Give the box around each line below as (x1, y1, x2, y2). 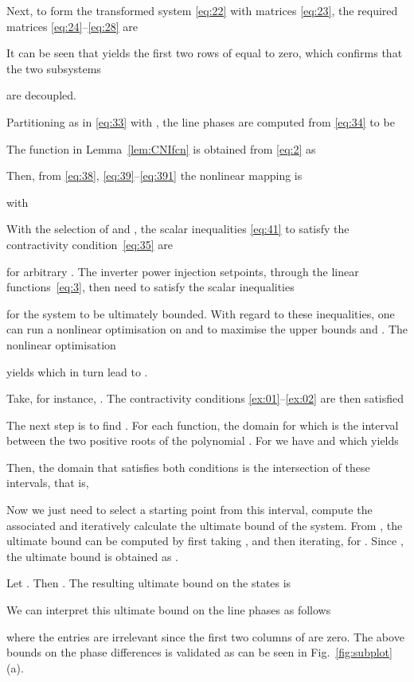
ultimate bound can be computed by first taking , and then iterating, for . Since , (6, 532, 404, 549)
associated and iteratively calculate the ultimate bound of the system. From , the (6, 516, 403, 533)
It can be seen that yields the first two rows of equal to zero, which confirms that (6, 45, 403, 61)
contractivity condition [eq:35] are (6, 236, 173, 252)
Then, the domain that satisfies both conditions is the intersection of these (6, 458, 370, 475)
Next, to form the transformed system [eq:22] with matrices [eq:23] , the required (6, 2, 398, 18)
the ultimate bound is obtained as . (6, 548, 179, 564)
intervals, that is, (6, 474, 89, 491)
